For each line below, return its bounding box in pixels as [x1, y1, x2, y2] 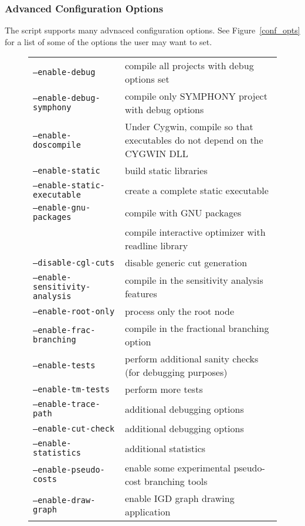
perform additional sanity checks [124, 352, 259, 366]
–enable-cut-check [33, 423, 115, 433]
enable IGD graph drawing [124, 491, 235, 505]
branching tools [144, 474, 208, 488]
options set [124, 72, 170, 86]
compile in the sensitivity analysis [124, 273, 263, 287]
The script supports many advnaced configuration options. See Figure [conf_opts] [5, 24, 300, 36]
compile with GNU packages [124, 205, 242, 219]
